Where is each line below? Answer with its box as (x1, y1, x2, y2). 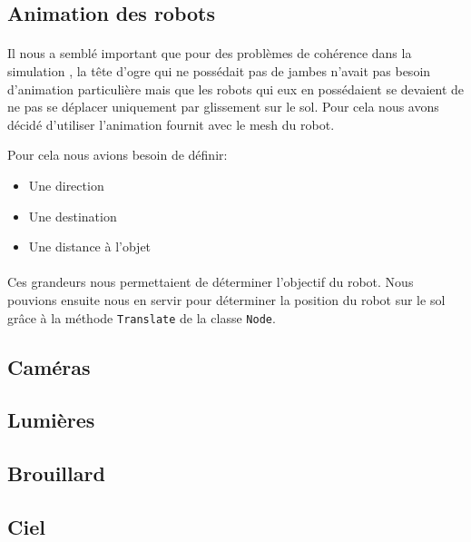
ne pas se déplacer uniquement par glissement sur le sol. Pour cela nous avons (7, 97, 439, 116)
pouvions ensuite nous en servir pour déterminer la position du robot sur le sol (7, 290, 446, 309)
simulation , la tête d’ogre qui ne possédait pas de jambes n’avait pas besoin (7, 61, 431, 80)
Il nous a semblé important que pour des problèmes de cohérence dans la (7, 44, 412, 63)
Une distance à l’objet (28, 237, 152, 256)
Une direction (28, 175, 104, 194)
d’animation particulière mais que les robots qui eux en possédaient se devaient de (7, 79, 465, 98)
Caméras (7, 352, 91, 380)
